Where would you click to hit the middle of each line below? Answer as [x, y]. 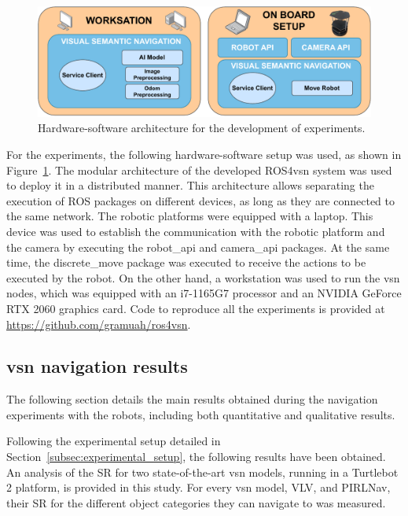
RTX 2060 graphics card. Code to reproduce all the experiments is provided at [196, 308]
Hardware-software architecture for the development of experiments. [202, 128]
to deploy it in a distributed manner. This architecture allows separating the [190, 185]
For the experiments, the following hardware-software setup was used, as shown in [204, 154]
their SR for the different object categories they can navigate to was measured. [196, 502]
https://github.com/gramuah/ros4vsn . [99, 324]
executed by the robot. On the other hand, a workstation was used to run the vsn [203, 277]
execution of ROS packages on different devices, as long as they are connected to [201, 200]
